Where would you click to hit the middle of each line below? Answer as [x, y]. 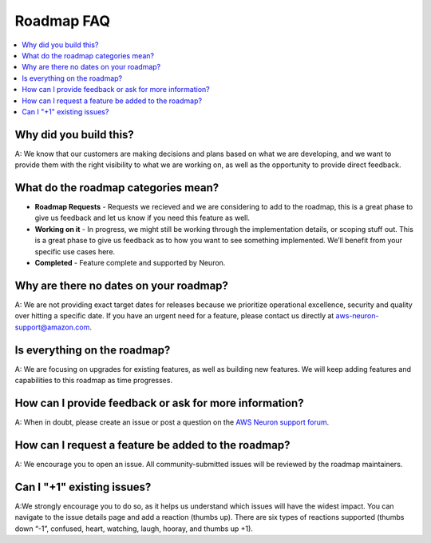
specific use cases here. [75, 251]
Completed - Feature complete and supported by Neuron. [130, 263]
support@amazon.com [52, 327]
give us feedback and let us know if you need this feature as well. [142, 218]
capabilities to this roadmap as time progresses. [94, 381]
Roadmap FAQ [63, 21]
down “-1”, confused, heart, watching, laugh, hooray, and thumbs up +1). [134, 529]
